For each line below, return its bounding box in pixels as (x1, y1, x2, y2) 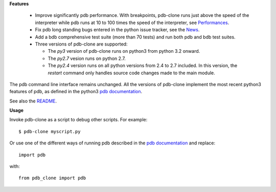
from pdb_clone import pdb (18, 175, 86, 181)
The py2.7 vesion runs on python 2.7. (48, 55, 126, 61)
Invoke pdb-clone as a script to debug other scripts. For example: (9, 117, 148, 123)
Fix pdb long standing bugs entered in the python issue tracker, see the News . (35, 27, 200, 33)
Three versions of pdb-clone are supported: (35, 41, 128, 47)
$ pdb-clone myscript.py (18, 129, 81, 134)
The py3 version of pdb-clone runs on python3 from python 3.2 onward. (48, 48, 200, 54)
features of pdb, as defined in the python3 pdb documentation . (9, 89, 143, 95)
